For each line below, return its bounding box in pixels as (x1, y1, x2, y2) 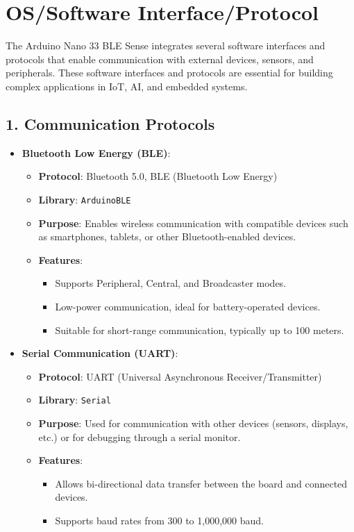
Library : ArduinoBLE (38, 192, 131, 206)
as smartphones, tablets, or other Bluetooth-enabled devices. (38, 229, 296, 244)
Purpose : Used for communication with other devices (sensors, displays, (38, 415, 348, 430)
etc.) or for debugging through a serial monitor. (38, 429, 241, 444)
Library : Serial (38, 392, 111, 407)
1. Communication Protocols (6, 113, 215, 134)
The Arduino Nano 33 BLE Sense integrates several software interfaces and (6, 38, 326, 53)
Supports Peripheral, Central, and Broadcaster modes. (55, 276, 287, 290)
